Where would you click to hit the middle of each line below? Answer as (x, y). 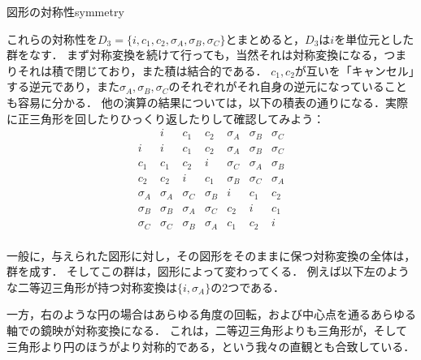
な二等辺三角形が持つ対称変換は (92, 287)
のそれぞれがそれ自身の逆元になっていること (288, 86)
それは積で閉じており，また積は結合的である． (142, 70)
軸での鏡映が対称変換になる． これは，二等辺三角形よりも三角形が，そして (207, 330)
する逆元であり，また (63, 86)
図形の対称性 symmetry (65, 11)
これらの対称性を (52, 39)
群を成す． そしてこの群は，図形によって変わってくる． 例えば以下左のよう (208, 271)
